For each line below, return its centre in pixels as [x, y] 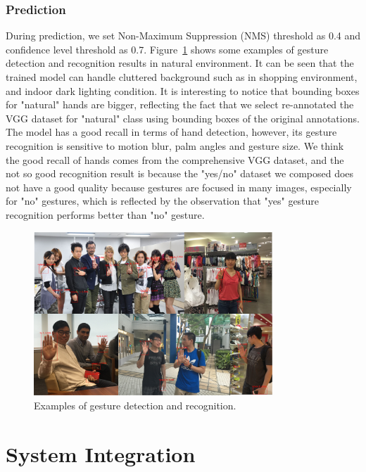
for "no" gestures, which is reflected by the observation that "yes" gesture [163, 201]
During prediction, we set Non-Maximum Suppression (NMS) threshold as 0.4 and [183, 36]
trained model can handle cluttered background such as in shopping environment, [182, 77]
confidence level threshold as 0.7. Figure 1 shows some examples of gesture [167, 49]
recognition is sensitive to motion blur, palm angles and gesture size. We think [175, 145]
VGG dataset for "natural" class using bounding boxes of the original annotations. [183, 118]
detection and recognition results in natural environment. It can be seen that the [180, 63]
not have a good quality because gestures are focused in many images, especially [179, 187]
